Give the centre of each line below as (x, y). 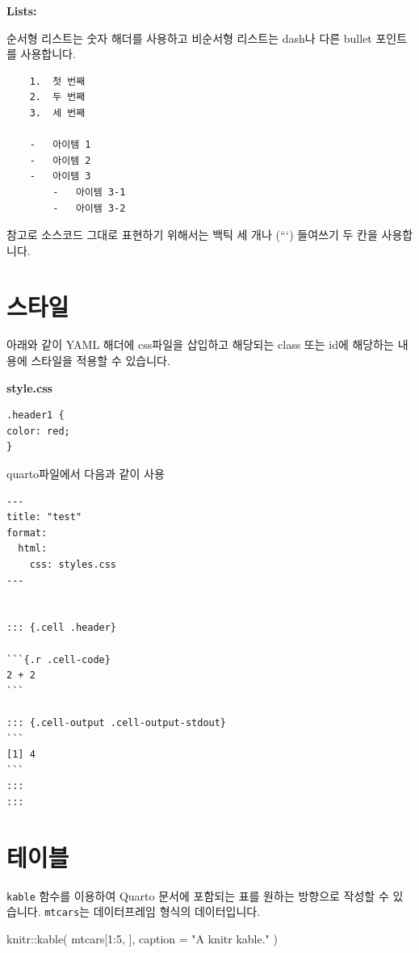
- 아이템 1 (60, 145)
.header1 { (36, 416)
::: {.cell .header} (62, 628)
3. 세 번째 (57, 113)
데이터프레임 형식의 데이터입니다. (177, 911)
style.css (29, 387)
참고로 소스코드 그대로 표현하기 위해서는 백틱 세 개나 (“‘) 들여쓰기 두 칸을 (192, 235)
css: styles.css (73, 564)
